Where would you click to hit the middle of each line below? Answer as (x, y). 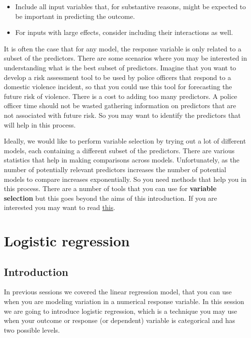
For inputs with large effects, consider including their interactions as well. (124, 32)
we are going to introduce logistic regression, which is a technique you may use (120, 311)
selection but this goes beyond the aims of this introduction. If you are (111, 198)
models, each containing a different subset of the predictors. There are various (119, 150)
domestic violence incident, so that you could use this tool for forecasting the (118, 87)
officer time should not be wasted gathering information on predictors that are (120, 105)
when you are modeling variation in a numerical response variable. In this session (124, 301)
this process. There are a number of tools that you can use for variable (110, 188)
